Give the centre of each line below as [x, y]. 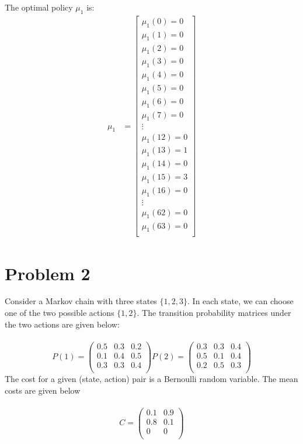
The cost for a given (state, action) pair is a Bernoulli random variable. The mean [151, 379]
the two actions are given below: [62, 324]
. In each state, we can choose [241, 301]
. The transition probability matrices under [214, 313]
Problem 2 [48, 273]
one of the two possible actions [60, 313]
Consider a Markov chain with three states [81, 301]
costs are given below [43, 390]
